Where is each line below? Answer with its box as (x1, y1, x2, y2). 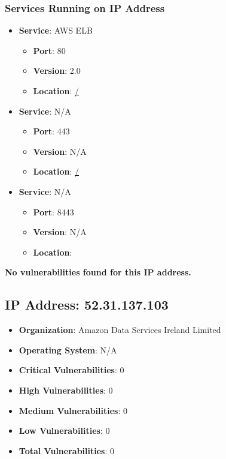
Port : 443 (33, 125, 70, 137)
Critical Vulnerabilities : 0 (19, 364, 124, 376)
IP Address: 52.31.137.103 (5, 295, 169, 314)
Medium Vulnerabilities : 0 (19, 404, 127, 416)
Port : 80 (33, 44, 66, 56)
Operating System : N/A (19, 343, 117, 356)
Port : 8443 (33, 205, 74, 218)
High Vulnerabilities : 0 (19, 383, 113, 396)
